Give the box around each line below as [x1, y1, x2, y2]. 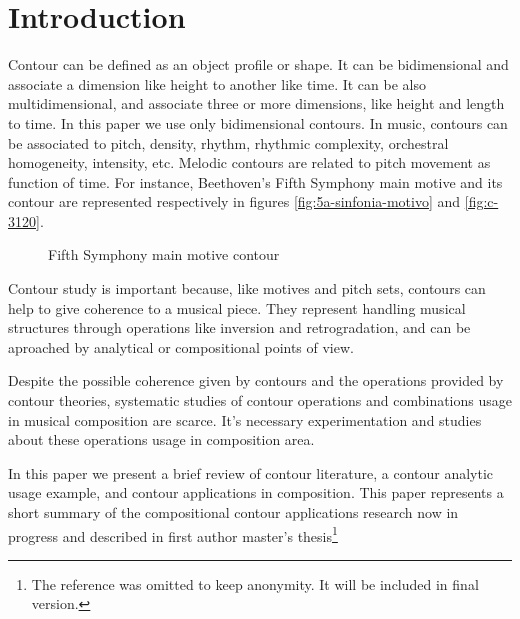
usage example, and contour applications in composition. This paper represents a [8, 482, 504, 503]
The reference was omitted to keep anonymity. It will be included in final [31, 573, 479, 594]
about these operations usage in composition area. [8, 429, 315, 450]
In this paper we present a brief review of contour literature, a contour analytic [8, 462, 494, 483]
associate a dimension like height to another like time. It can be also [8, 73, 426, 94]
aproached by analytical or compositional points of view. [8, 336, 354, 357]
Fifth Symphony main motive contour [48, 244, 280, 265]
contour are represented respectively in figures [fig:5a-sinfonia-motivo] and [8, 191, 461, 212]
